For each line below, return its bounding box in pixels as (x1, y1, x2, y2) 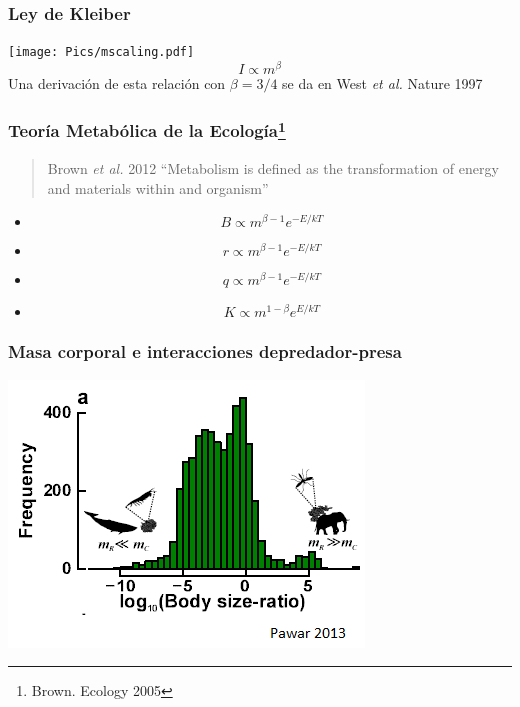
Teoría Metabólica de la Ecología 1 (8, 116, 286, 143)
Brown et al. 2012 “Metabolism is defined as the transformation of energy (47, 158, 499, 179)
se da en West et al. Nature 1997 (282, 72, 483, 93)
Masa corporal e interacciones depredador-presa (8, 339, 402, 364)
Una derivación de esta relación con (8, 72, 226, 93)
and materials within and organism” (47, 177, 269, 198)
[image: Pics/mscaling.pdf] (8, 45, 195, 60)
